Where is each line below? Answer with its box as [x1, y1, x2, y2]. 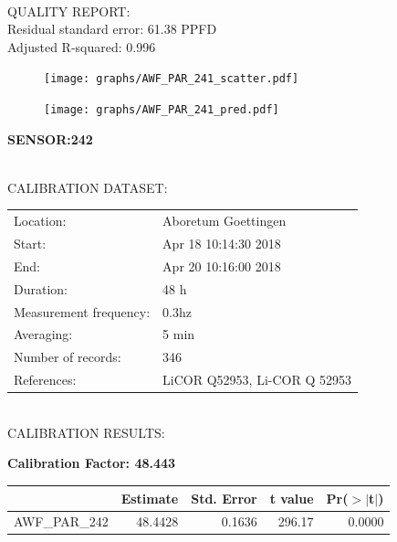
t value [269, 488, 314, 507]
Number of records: [14, 347, 121, 367]
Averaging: [14, 324, 73, 344]
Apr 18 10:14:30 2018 [162, 234, 281, 253]
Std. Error [191, 488, 257, 507]
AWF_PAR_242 [14, 512, 109, 531]
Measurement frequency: [14, 302, 151, 321]
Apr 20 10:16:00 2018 [162, 256, 281, 275]
